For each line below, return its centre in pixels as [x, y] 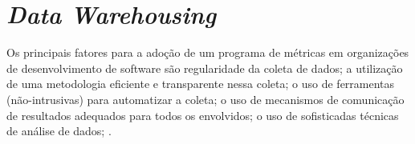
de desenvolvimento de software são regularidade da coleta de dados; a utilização [205, 68]
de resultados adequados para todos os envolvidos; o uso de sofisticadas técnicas [203, 115]
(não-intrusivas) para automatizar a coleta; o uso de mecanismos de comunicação [205, 99]
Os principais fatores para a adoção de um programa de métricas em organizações [208, 52]
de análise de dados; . [59, 131]
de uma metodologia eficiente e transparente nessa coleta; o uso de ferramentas [201, 84]
